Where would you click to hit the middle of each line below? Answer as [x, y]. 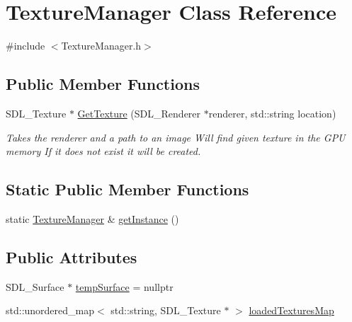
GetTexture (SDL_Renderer [139, 113]
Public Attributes [72, 257]
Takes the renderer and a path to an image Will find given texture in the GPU [176, 137]
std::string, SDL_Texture [166, 310]
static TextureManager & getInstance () [92, 218]
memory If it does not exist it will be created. [103, 151]
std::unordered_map [50, 310]
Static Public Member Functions [127, 189]
